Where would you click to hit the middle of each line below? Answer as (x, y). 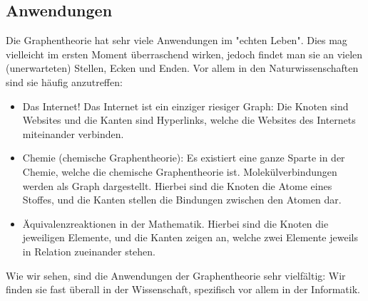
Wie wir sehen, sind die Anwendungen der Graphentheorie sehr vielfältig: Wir (176, 275)
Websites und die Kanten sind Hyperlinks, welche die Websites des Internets (189, 120)
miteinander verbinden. (73, 133)
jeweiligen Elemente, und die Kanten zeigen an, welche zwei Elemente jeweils (190, 237)
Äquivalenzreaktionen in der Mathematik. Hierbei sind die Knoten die (175, 223)
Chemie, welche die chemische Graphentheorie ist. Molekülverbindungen (180, 171)
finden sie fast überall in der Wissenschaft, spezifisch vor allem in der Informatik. (183, 289)
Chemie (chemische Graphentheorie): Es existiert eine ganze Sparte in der (184, 158)
